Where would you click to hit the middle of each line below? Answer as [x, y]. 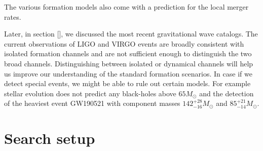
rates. [13, 16]
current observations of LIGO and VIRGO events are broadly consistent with [124, 43]
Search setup [50, 138]
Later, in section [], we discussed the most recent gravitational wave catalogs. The [131, 34]
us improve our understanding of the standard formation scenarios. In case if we [128, 73]
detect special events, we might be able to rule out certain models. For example [127, 83]
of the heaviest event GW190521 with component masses [92, 103]
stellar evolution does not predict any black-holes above [90, 93]
